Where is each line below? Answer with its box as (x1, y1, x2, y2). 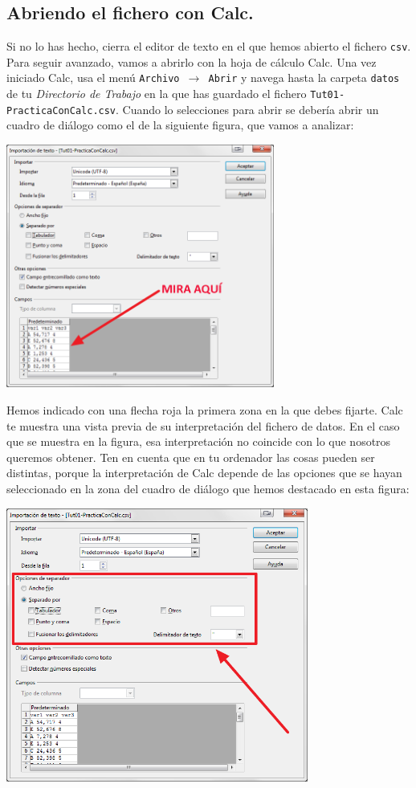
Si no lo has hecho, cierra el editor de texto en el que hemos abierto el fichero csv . (6, 38, 411, 55)
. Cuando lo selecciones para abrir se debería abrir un (116, 100, 379, 117)
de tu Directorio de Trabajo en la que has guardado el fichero (6, 85, 307, 102)
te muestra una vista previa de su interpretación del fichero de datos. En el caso (6, 417, 400, 434)
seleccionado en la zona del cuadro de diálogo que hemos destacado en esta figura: (6, 480, 410, 496)
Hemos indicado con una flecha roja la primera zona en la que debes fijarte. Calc (6, 401, 403, 418)
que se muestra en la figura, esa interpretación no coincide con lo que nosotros (6, 433, 391, 450)
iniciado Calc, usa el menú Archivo (6, 69, 180, 86)
